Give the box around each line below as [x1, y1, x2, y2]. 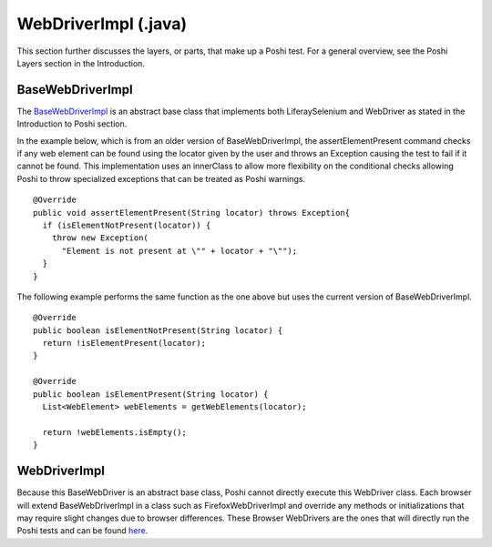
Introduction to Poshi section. [16, 118, 128, 129]
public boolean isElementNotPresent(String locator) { [33, 325, 283, 336]
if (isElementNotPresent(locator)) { [42, 219, 211, 230]
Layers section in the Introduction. [16, 57, 146, 68]
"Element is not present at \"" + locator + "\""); [61, 246, 298, 256]
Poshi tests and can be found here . [16, 525, 149, 536]
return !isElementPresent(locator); [42, 338, 207, 349]
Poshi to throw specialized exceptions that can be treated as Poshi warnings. [16, 173, 305, 184]
